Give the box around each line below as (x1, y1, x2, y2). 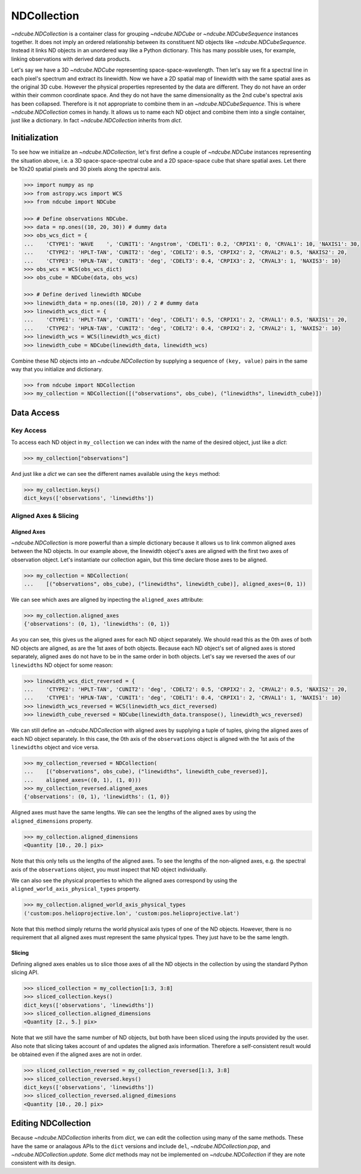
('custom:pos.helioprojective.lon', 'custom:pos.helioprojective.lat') (23, 910, 240, 917)
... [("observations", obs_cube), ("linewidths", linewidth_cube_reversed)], (23, 768, 268, 775)
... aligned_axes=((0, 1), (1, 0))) (23, 776, 141, 783)
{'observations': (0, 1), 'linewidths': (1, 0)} (23, 793, 170, 801)
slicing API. (11, 969, 39, 976)
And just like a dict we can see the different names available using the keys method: (11, 470, 220, 478)
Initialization (11, 133, 59, 143)
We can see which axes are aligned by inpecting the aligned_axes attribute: (11, 596, 204, 604)
